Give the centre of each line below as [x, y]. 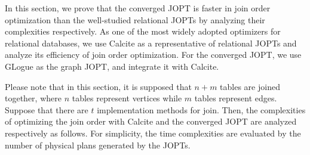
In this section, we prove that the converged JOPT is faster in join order [138, 8]
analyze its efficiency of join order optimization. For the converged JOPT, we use [153, 55]
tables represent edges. [236, 98]
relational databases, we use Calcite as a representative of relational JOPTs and [151, 43]
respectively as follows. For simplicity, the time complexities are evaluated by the [153, 133]
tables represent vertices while [127, 98]
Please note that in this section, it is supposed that [98, 86]
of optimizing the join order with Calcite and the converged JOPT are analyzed [151, 121]
